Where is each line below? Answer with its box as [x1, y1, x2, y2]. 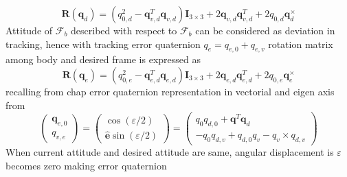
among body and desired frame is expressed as [5, 52, 201, 67]
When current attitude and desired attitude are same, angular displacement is [5, 144, 334, 158]
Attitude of [5, 23, 53, 37]
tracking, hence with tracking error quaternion [5, 36, 201, 51]
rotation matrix [268, 36, 333, 51]
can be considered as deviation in [195, 23, 335, 37]
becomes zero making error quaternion [5, 158, 167, 172]
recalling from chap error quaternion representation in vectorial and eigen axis [5, 84, 335, 98]
